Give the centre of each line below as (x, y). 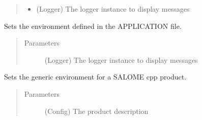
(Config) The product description (96, 111)
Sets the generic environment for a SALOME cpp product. (95, 77)
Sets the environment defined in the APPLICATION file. (93, 26)
